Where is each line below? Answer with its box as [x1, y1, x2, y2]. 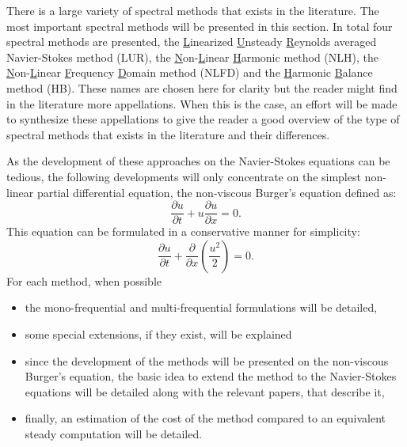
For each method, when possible [6, 272, 162, 289]
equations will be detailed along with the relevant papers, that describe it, [25, 383, 385, 400]
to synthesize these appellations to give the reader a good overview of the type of [6, 111, 400, 127]
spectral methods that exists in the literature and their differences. [6, 126, 330, 142]
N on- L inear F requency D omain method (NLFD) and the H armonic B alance [6, 64, 373, 81]
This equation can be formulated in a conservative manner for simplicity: [6, 223, 360, 240]
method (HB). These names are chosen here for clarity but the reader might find [6, 79, 397, 96]
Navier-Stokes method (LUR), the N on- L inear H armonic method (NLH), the [6, 48, 378, 65]
